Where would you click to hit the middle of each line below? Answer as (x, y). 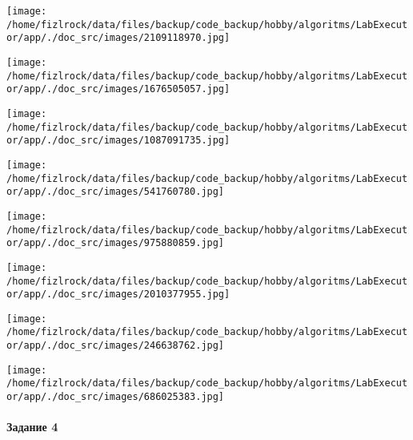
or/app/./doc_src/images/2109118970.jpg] (118, 38)
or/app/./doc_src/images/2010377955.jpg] (118, 295)
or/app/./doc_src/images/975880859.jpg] (116, 243)
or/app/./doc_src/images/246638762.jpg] (116, 346)
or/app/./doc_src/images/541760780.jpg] (116, 192)
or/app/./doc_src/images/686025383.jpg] (116, 397)
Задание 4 (32, 427)
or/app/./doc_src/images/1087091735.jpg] (118, 141)
